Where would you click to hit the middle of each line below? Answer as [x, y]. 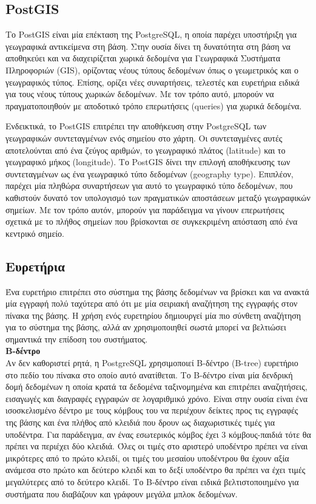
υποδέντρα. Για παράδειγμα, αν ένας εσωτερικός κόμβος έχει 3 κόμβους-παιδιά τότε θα [158, 434]
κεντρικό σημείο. [35, 233]
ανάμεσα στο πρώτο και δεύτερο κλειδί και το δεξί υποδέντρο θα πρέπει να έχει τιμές [156, 470]
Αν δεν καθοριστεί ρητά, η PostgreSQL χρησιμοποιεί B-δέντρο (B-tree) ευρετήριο [152, 363]
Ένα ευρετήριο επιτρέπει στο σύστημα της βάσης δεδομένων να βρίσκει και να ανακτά [157, 291]
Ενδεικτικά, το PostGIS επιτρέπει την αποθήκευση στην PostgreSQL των [136, 126]
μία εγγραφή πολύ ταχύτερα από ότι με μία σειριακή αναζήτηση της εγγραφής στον [152, 303]
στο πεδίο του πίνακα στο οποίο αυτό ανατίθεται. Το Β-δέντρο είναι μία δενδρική [149, 374]
